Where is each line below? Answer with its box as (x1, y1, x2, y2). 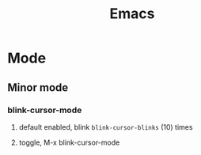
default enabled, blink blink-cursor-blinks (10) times (18, 122, 193, 131)
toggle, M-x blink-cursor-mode (18, 138, 120, 147)
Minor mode (7, 81, 69, 94)
